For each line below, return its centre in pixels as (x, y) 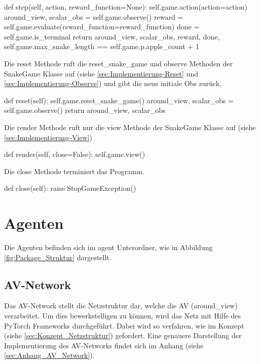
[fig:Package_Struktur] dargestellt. (58, 257)
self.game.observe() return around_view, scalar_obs (85, 110)
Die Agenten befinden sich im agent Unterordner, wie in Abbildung (108, 247)
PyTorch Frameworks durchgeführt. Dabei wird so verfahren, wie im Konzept (124, 325)
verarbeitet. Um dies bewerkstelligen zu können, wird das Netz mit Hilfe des (123, 316)
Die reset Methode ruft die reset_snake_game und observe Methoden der (119, 63)
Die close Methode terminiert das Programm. (75, 171)
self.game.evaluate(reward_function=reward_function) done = (102, 27)
